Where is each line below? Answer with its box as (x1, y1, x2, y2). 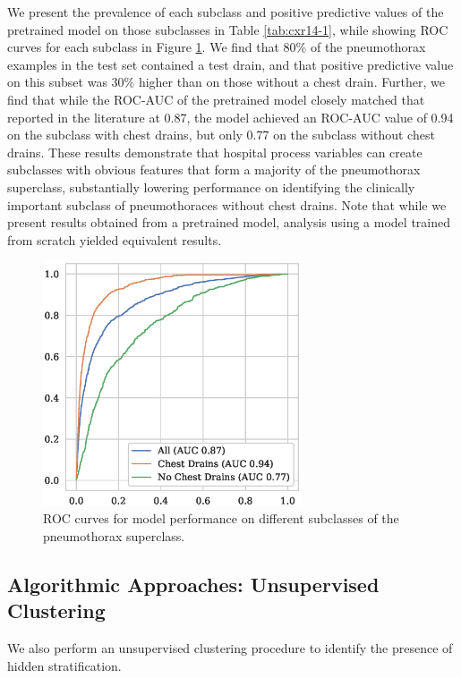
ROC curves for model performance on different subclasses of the (43, 509, 399, 528)
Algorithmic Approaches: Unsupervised (7, 570, 380, 597)
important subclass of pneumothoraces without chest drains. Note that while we (7, 195, 447, 214)
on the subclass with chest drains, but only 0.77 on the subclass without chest (7, 125, 435, 144)
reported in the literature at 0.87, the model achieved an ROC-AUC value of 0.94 (7, 107, 454, 126)
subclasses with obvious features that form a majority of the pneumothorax (7, 160, 421, 179)
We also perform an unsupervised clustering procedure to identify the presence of (7, 639, 453, 657)
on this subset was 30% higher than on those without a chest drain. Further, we (7, 72, 445, 91)
